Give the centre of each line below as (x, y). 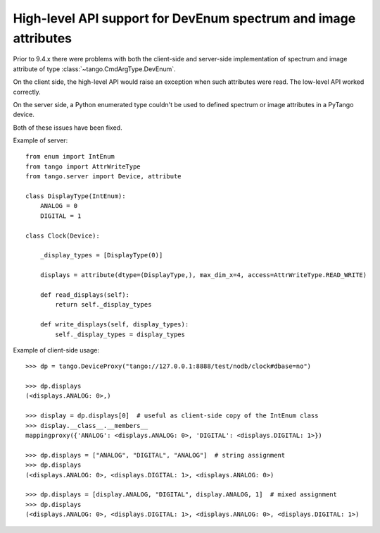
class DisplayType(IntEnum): (76, 196)
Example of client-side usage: (56, 350)
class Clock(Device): (63, 235)
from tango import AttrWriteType (83, 166)
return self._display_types (103, 305)
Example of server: (40, 140)
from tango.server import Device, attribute (104, 177)
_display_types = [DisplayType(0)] (101, 255)
